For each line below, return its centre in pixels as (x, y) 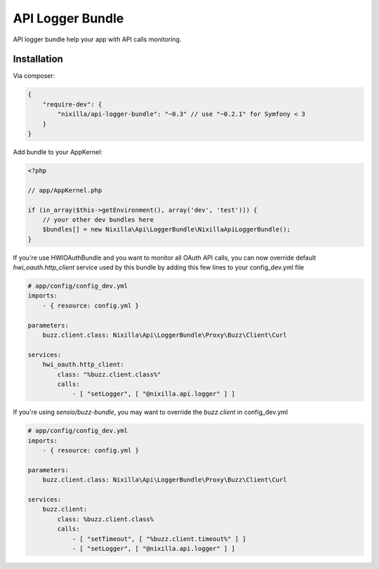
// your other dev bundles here (98, 220)
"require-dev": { (72, 104)
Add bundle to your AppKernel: (58, 152)
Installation (38, 59)
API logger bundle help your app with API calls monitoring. (97, 39)
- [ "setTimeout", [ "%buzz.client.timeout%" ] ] (159, 539)
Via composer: (34, 76)
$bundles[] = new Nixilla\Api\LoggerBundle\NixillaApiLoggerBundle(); (167, 229)
